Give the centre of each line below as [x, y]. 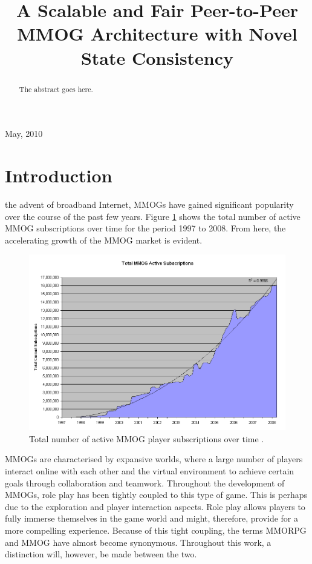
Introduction [59, 175]
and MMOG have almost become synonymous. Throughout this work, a [138, 542]
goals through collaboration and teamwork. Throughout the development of [145, 483]
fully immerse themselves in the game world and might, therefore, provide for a [152, 518]
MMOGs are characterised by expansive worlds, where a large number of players [154, 459]
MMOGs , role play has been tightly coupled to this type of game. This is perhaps [156, 495]
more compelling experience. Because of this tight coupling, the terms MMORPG [156, 530]
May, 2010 [24, 134]
